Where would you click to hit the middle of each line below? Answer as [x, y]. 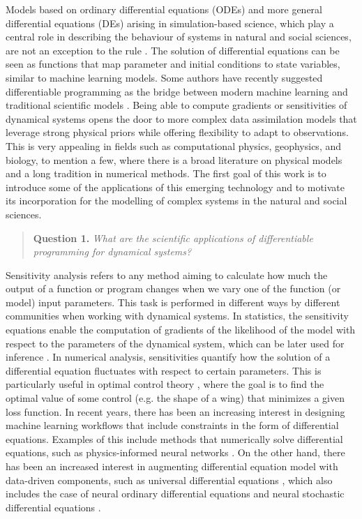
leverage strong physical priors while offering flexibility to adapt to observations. [177, 132]
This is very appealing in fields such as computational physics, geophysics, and [174, 145]
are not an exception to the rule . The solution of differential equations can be [173, 50]
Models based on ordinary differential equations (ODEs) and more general [164, 9]
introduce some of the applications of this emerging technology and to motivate [175, 187]
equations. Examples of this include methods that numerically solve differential [174, 438]
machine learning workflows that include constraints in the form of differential [172, 425]
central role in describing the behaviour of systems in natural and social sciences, [179, 37]
